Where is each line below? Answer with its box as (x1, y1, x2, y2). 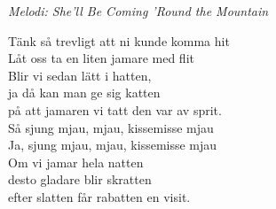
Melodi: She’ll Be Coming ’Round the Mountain (8, 2, 269, 19)
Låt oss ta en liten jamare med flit (8, 49, 194, 67)
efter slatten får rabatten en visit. (8, 187, 191, 205)
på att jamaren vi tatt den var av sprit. (8, 100, 222, 119)
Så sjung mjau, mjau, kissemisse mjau (8, 118, 214, 136)
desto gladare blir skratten (8, 170, 152, 189)
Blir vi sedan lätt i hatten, (8, 66, 152, 84)
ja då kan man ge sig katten (8, 83, 161, 102)
